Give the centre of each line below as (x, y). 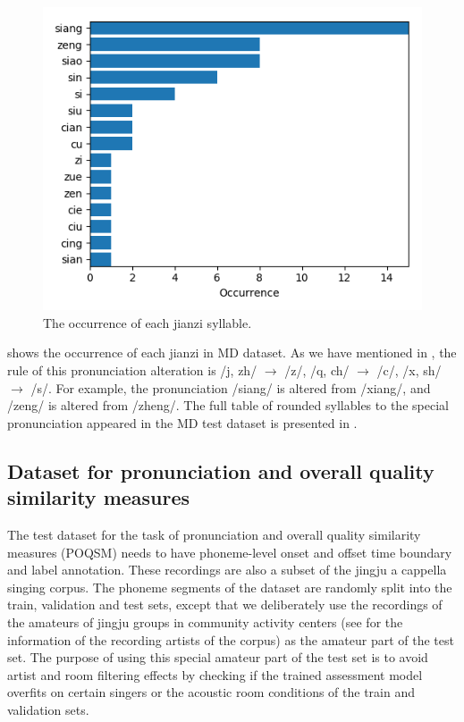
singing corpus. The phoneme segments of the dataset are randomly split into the (230, 587)
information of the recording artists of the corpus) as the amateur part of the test (231, 639)
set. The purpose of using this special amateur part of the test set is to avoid (218, 657)
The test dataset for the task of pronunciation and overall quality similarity (214, 534)
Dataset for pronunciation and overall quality (221, 470)
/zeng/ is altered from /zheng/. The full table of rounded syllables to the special (228, 405)
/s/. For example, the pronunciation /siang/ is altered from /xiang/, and (231, 387)
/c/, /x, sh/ (409, 369)
